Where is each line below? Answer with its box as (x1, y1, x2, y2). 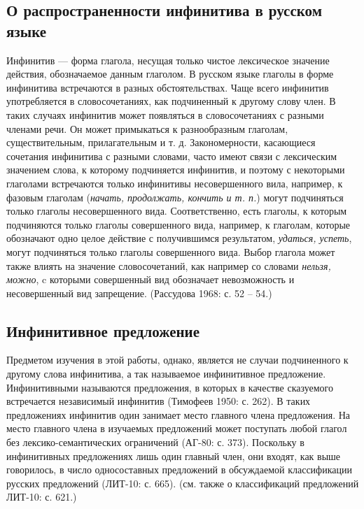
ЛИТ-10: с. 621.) (6, 489, 77, 504)
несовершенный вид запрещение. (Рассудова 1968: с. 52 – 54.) (6, 285, 272, 300)
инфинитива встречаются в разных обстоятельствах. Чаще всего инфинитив (6, 80, 329, 94)
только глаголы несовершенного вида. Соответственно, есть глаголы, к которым (6, 203, 347, 218)
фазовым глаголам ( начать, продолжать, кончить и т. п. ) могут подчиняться (6, 189, 344, 204)
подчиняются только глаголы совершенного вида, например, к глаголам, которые (6, 217, 351, 231)
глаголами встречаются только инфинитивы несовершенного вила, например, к (6, 175, 343, 190)
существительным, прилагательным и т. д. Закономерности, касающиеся (6, 135, 316, 150)
